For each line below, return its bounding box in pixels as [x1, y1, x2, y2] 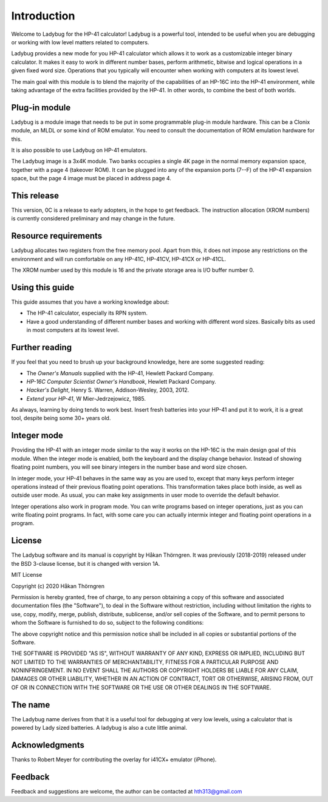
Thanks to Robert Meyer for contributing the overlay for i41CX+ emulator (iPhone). [11, 756, 217, 763]
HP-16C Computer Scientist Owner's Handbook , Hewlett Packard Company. [26, 378, 217, 385]
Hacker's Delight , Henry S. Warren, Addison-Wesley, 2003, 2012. [26, 386, 190, 394]
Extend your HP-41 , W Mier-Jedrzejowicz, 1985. [26, 395, 146, 402]
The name [11, 699, 50, 710]
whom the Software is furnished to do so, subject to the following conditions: [11, 619, 204, 627]
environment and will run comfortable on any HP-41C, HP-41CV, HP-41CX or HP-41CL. [11, 255, 227, 262]
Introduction [11, 9, 75, 22]
